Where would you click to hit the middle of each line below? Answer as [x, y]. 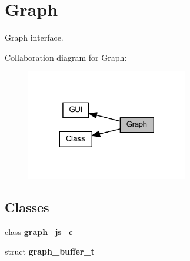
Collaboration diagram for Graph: [66, 57]
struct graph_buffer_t [50, 251]
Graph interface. [34, 37]
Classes [27, 207]
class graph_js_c [39, 231]
